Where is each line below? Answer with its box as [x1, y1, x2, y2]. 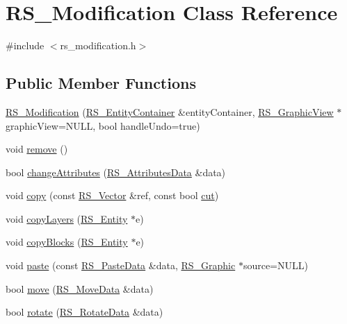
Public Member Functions [6, 72, 196, 94]
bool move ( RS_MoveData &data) [6, 281, 154, 296]
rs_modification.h [60, 38, 136, 53]
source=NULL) [243, 258, 308, 273]
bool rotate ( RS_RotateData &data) [6, 305, 163, 319]
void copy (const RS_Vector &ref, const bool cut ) [6, 188, 219, 203]
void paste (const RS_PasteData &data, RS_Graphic [6, 258, 236, 273]
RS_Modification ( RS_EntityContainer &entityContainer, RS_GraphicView [6, 104, 334, 119]
